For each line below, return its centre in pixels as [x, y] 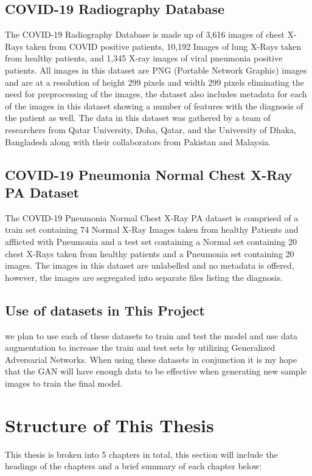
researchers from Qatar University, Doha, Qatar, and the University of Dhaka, [151, 129]
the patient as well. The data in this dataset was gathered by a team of [138, 118]
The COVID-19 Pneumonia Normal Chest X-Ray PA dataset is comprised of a [152, 217]
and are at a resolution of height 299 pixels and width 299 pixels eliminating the [154, 82]
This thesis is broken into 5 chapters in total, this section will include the [141, 454]
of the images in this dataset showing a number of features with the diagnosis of [154, 105]
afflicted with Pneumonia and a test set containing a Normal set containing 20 [151, 241]
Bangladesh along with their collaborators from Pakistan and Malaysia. [138, 141]
